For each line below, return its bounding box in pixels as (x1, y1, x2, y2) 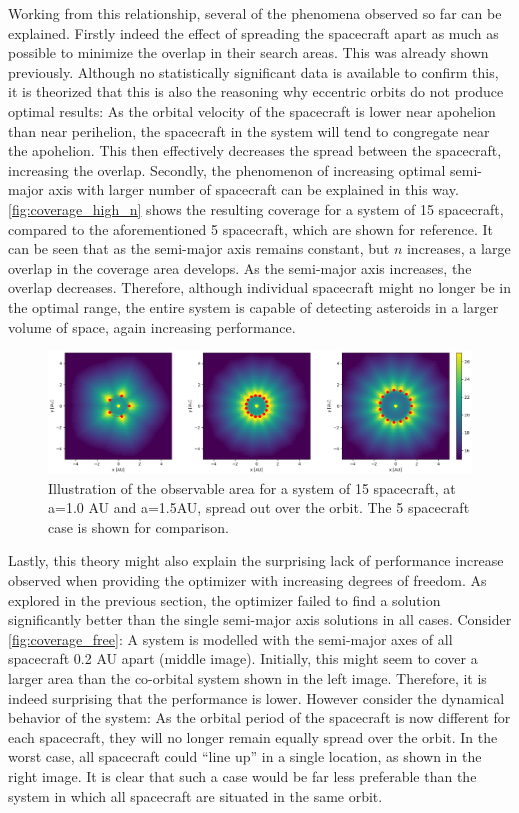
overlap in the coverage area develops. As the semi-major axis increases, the (8, 257, 472, 278)
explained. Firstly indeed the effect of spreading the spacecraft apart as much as (8, 22, 499, 43)
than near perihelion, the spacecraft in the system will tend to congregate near (8, 120, 490, 141)
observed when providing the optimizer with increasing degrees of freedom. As (8, 570, 487, 591)
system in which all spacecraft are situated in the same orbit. (8, 785, 383, 806)
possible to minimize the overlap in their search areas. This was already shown (8, 42, 489, 63)
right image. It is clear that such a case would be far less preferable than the (8, 765, 477, 786)
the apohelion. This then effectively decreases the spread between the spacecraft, (8, 140, 502, 161)
